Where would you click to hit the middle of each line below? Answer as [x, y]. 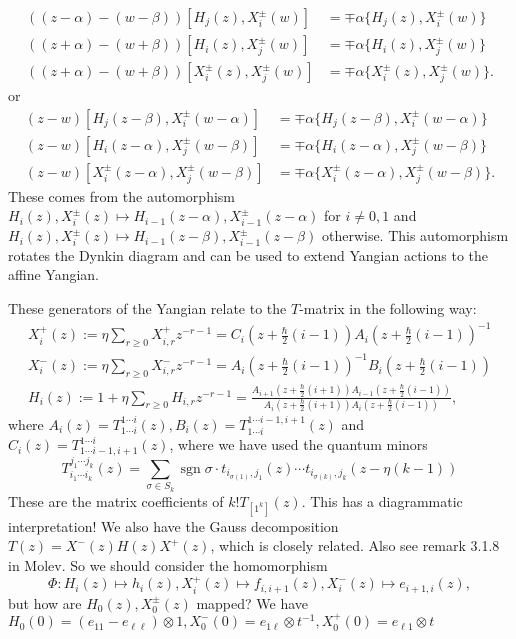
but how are [45, 602]
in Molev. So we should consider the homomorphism [168, 564]
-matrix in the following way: [388, 308]
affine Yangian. [54, 274]
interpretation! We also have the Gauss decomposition [173, 525]
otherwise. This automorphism [415, 235]
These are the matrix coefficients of [116, 500]
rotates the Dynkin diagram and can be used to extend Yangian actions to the [248, 254]
